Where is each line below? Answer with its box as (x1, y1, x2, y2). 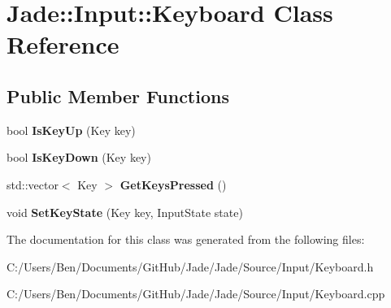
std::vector (7, 176, 59, 193)
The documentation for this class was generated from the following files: (7, 231, 365, 248)
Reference (7, 28, 119, 61)
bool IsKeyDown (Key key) (7, 149, 151, 166)
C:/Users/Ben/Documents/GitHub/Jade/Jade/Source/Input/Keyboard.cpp (7, 285, 385, 302)
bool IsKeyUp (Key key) (7, 121, 136, 138)
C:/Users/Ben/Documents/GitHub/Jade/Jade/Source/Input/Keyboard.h (7, 258, 374, 275)
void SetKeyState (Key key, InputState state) (7, 203, 243, 220)
